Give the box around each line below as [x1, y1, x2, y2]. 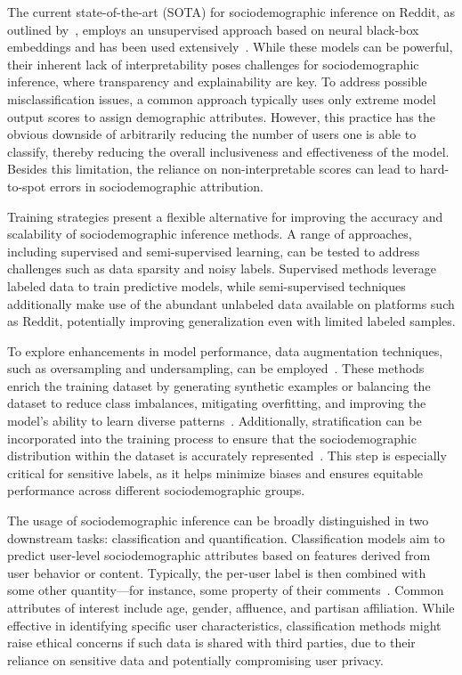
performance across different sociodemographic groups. [7, 481, 305, 500]
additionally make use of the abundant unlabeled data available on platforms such [7, 294, 455, 313]
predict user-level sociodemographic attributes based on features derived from [7, 546, 431, 565]
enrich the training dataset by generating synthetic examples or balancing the [7, 376, 431, 394]
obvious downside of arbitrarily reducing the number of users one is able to [7, 125, 417, 143]
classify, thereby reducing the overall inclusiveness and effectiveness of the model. [7, 142, 450, 160]
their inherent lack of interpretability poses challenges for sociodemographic [7, 54, 419, 73]
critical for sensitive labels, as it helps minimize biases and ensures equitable [7, 463, 424, 482]
